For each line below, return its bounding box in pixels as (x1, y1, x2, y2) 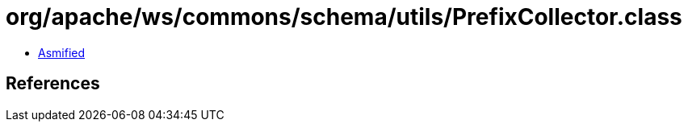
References (6, 73, 100, 94)
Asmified (38, 45, 86, 60)
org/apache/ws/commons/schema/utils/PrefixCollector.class (6, 3, 682, 31)
